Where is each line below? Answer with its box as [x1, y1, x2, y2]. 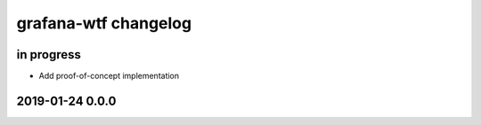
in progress [16, 47, 82, 62]
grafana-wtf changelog [16, 13, 192, 33]
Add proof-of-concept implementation [38, 71, 180, 82]
